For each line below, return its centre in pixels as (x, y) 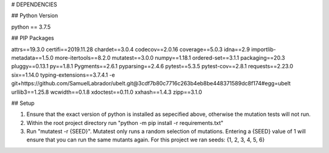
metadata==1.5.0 (33, 57)
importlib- (264, 49)
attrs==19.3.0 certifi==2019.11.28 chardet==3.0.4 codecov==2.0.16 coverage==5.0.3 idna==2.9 (130, 49)
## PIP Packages (33, 38)
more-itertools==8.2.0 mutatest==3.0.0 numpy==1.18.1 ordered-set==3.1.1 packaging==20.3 (170, 57)
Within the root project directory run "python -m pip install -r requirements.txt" (125, 123)
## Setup (23, 103)
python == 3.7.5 (31, 27)
